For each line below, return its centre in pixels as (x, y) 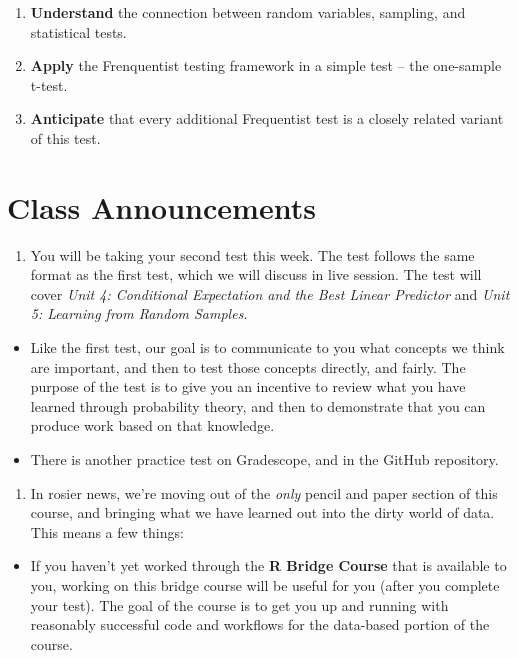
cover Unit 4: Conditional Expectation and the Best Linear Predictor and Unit (270, 293)
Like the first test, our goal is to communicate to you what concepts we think (267, 347)
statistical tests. (78, 31)
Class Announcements (161, 206)
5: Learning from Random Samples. (139, 313)
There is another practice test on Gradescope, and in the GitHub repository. (264, 459)
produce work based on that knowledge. (152, 425)
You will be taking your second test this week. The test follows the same (252, 254)
